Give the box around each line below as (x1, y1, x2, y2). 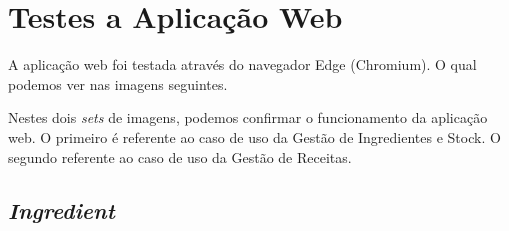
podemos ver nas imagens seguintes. (8, 73, 228, 94)
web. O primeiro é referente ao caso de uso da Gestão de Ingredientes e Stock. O (8, 126, 501, 147)
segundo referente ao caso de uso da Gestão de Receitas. (8, 146, 352, 167)
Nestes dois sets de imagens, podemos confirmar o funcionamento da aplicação (8, 107, 488, 128)
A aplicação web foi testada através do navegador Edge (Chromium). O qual (8, 54, 477, 75)
